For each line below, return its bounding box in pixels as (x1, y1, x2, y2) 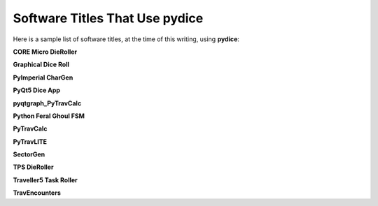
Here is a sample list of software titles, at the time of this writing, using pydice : (13, 35, 239, 43)
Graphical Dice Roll (13, 60, 70, 69)
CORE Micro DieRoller (13, 47, 77, 56)
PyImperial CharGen (13, 73, 73, 82)
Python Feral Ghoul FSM (13, 112, 85, 120)
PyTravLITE (13, 137, 48, 146)
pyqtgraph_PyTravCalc (13, 98, 82, 108)
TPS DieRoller (13, 163, 54, 171)
